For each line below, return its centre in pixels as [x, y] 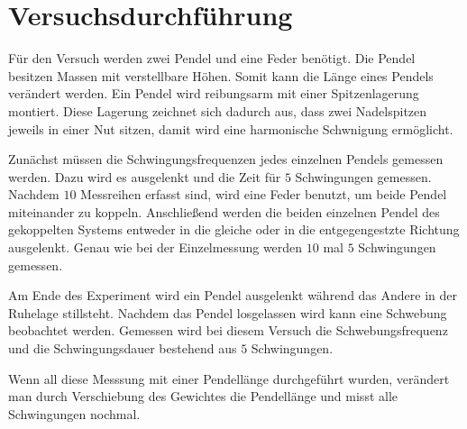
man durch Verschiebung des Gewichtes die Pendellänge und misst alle [203, 396]
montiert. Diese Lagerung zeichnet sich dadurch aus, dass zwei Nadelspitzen [218, 110]
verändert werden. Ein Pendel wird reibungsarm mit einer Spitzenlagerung [214, 93]
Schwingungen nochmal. [74, 413]
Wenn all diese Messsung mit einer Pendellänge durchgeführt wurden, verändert [229, 378]
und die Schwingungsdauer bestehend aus [123, 348]
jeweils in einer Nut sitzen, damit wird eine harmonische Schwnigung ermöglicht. [231, 128]
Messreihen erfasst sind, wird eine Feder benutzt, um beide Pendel [264, 194]
